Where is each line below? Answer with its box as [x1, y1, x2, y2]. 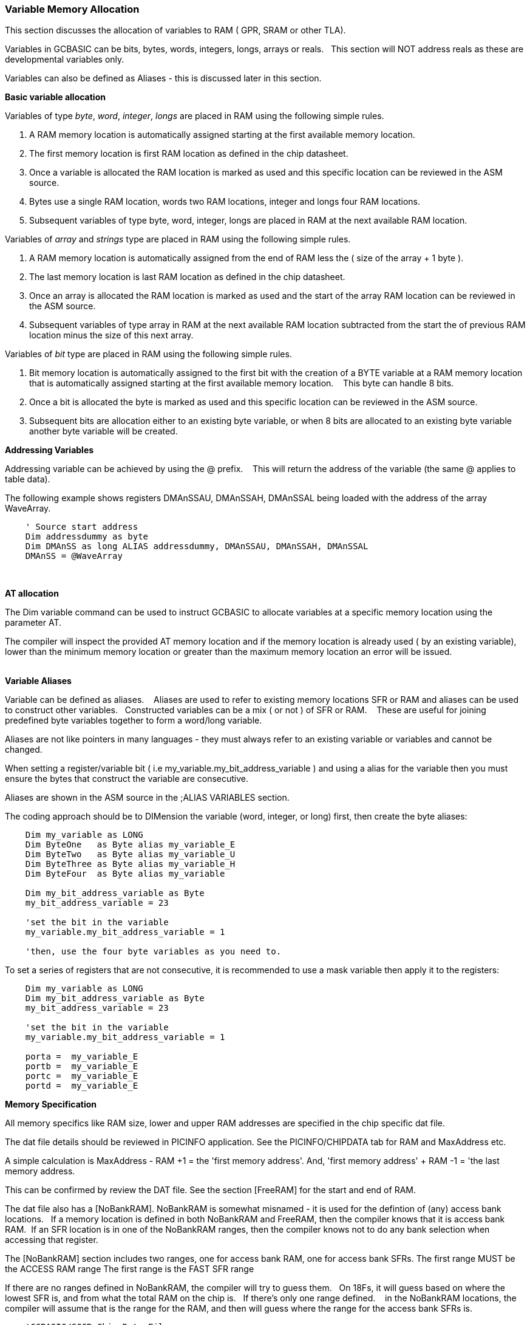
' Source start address [25, 522, 138, 532]
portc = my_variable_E [25, 1071, 138, 1081]
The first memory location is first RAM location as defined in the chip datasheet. [29, 148, 348, 159]
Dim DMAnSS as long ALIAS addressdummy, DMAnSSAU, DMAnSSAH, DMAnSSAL [25, 541, 369, 552]
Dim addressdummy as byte [25, 532, 149, 542]
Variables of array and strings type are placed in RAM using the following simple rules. [5, 234, 351, 245]
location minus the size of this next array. [29, 330, 194, 341]
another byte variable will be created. [29, 426, 178, 437]
